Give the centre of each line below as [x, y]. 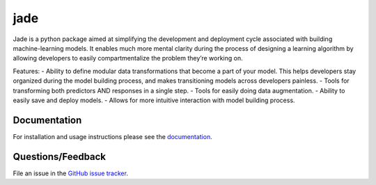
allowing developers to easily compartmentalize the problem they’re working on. [128, 58]
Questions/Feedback [60, 156]
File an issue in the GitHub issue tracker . [71, 173]
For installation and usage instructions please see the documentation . [112, 136]
